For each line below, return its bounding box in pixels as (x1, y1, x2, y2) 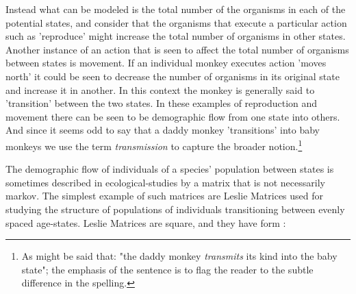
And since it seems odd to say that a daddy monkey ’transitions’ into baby (5, 123, 320, 137)
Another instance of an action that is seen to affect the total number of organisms (5, 42, 349, 56)
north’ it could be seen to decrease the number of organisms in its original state (5, 69, 340, 83)
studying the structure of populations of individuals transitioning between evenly (5, 201, 345, 216)
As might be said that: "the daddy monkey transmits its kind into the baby (21, 249, 338, 263)
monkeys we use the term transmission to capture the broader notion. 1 (5, 136, 303, 153)
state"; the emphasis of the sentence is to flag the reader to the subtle (21, 262, 314, 276)
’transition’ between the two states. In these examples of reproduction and (5, 96, 318, 110)
